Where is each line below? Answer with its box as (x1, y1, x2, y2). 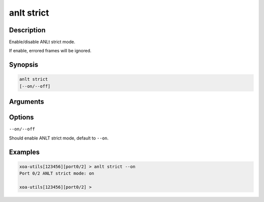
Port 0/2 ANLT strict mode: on (19, 171, 95, 176)
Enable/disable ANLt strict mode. (9, 39, 76, 45)
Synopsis (9, 61, 39, 69)
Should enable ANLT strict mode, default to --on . (9, 135, 109, 141)
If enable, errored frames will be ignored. (9, 48, 91, 54)
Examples (9, 148, 40, 156)
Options (9, 113, 34, 122)
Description (9, 26, 46, 34)
